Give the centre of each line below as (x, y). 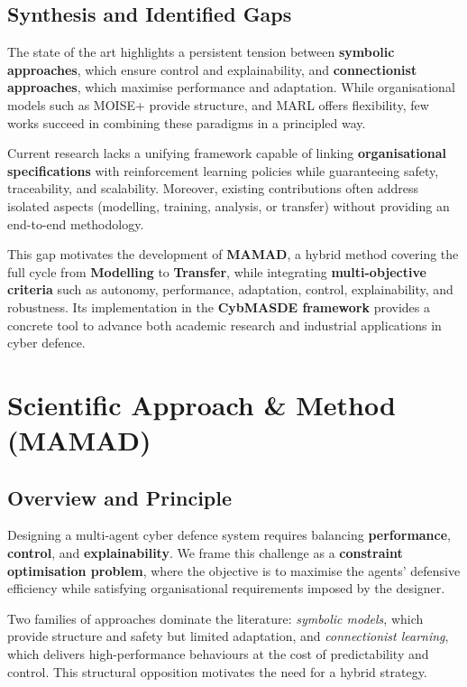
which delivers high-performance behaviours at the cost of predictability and (218, 654)
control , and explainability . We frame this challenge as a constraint (205, 553)
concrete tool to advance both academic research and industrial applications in (224, 325)
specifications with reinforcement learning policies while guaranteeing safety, (223, 170)
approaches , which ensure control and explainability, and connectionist (212, 69)
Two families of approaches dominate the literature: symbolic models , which (215, 618)
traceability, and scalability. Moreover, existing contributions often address (213, 188)
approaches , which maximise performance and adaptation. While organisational (231, 87)
